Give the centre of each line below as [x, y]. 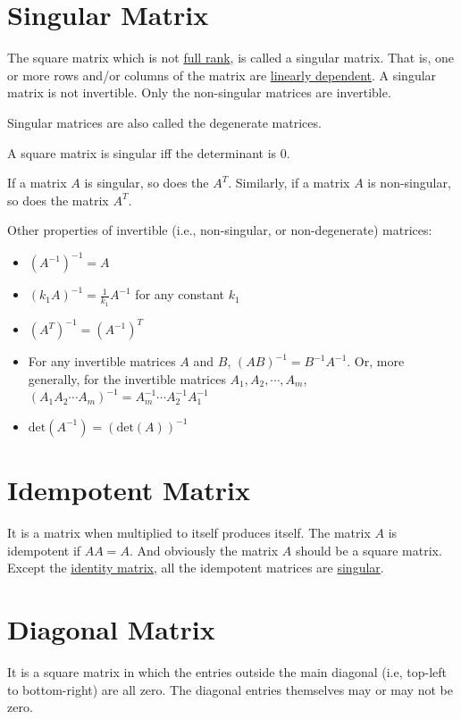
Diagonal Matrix [111, 628]
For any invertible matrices [102, 361]
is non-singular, [409, 183]
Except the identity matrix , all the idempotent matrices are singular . [196, 568]
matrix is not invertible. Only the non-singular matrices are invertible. [199, 92]
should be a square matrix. [369, 550]
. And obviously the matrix [204, 550]
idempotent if [44, 550]
